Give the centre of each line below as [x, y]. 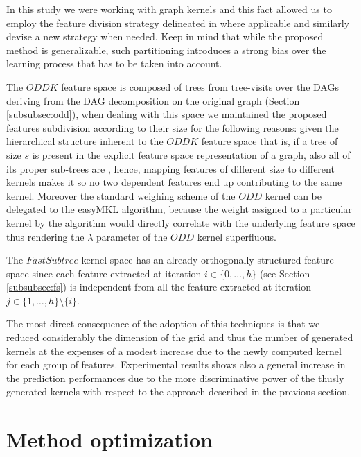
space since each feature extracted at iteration [104, 273]
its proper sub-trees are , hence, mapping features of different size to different [170, 168]
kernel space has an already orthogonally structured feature [208, 260]
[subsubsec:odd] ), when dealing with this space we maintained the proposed [167, 114]
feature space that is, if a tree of [270, 141]
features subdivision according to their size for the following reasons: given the [173, 127]
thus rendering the [45, 236]
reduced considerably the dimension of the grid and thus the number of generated [180, 337]
